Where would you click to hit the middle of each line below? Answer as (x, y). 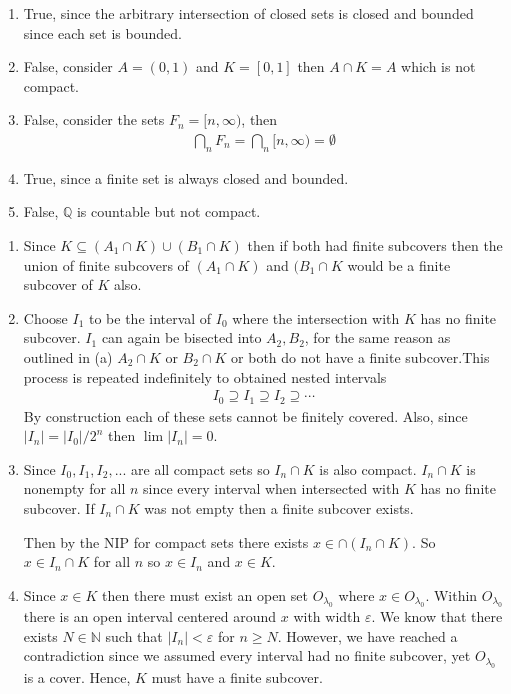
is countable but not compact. (168, 211)
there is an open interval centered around (150, 616)
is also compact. (368, 468)
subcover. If (59, 508)
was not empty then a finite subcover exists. (279, 508)
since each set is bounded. (102, 32)
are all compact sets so (200, 468)
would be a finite (399, 264)
